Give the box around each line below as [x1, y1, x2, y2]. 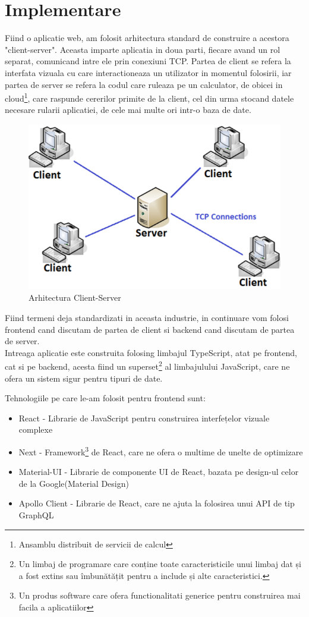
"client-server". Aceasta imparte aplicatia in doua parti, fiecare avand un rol [5, 43, 280, 55]
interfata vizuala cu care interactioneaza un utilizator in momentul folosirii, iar [5, 66, 292, 78]
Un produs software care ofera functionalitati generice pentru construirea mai [18, 589, 301, 602]
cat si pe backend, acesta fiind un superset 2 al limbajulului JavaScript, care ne [5, 358, 290, 373]
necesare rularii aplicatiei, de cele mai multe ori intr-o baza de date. [5, 103, 251, 116]
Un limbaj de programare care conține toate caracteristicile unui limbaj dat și [18, 558, 302, 570]
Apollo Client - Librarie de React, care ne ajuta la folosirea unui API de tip [18, 497, 295, 509]
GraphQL [18, 509, 54, 521]
